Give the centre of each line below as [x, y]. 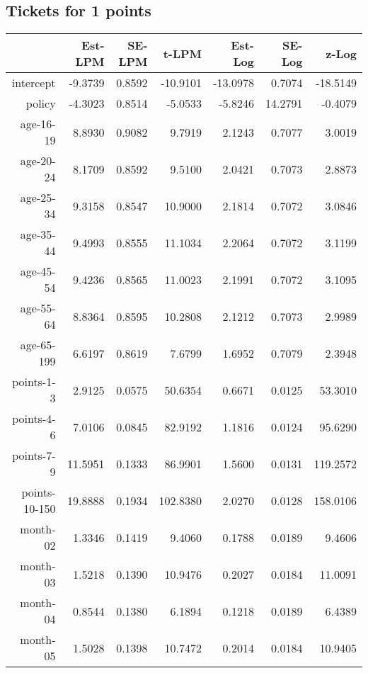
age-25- [38, 198]
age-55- [38, 308]
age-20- [38, 161]
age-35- [38, 234]
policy [41, 103]
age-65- [38, 345]
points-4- [34, 419]
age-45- [38, 271]
